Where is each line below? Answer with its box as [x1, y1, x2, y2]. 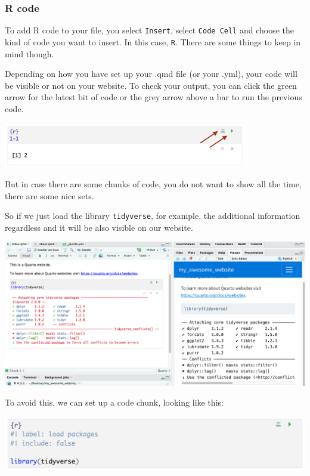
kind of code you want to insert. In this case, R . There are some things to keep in [5, 35, 301, 48]
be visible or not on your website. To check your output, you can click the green [5, 79, 297, 91]
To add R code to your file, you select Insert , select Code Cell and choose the [5, 24, 294, 36]
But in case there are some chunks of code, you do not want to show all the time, [5, 177, 302, 190]
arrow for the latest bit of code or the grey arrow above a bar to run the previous [5, 91, 302, 103]
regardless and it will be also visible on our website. [5, 221, 193, 233]
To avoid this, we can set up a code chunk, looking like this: [5, 396, 224, 409]
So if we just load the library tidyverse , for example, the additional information [5, 209, 300, 222]
